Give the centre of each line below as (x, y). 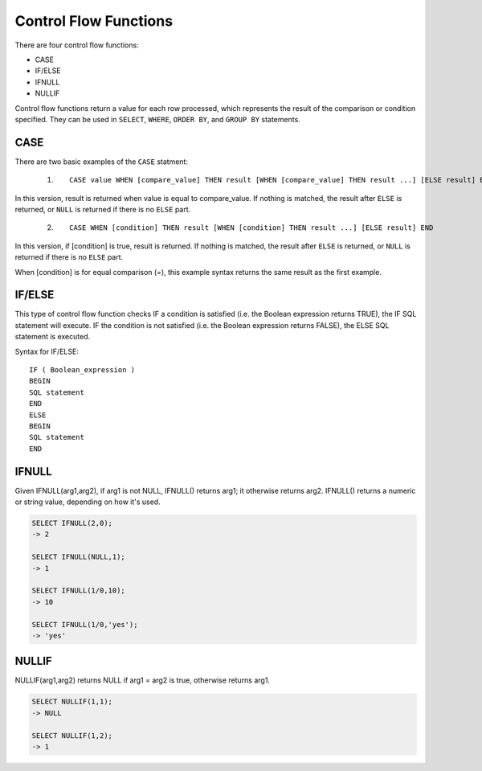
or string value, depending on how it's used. (88, 502)
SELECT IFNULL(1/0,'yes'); (85, 624)
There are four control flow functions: (77, 45)
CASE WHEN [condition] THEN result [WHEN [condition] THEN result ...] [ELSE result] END (251, 228)
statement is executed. (53, 337)
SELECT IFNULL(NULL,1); (79, 557)
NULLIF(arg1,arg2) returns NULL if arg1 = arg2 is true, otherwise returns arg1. (143, 680)
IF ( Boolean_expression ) (82, 370)
